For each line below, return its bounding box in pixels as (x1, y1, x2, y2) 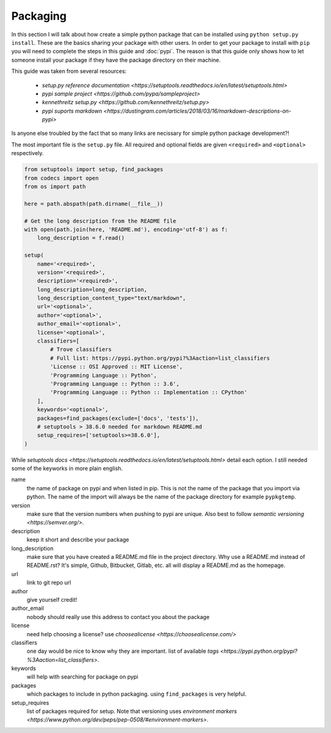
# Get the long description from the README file (24, 218, 177, 224)
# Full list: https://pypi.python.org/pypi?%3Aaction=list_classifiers (50, 354, 270, 362)
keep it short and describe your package (26, 536, 129, 544)
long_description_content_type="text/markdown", (37, 295, 186, 302)
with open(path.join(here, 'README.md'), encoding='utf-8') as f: (24, 226, 228, 233)
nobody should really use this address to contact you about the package (26, 613, 210, 620)
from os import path (24, 183, 86, 190)
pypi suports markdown (42, 107, 102, 115)
